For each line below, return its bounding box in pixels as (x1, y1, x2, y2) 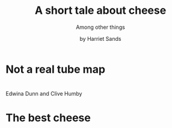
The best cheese (5, 111, 91, 125)
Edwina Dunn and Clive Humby (5, 90, 82, 97)
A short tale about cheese (34, 4, 167, 17)
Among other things (75, 23, 126, 31)
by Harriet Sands (79, 35, 121, 42)
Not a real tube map (5, 62, 106, 76)
